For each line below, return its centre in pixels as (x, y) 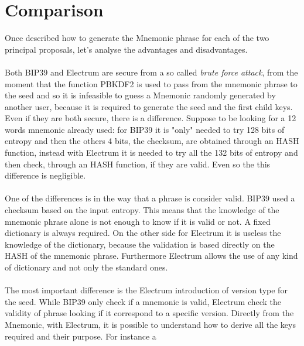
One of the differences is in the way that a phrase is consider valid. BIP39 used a (150, 198)
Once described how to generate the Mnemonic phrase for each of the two (137, 38)
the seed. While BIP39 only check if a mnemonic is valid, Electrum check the (143, 301)
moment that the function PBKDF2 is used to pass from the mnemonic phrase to (151, 83)
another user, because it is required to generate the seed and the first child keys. (149, 106)
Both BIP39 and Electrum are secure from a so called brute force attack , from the (151, 72)
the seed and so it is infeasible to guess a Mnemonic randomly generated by (140, 95)
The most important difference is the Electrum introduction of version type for (146, 290)
